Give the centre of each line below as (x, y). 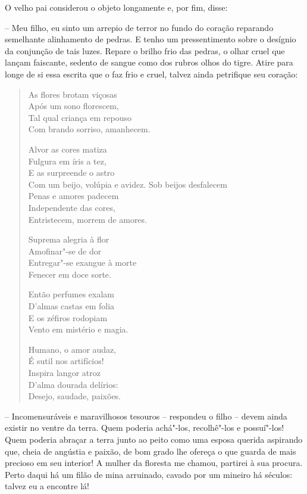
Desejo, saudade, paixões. (75, 396)
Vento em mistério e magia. (78, 329)
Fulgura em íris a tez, (67, 161)
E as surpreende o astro (71, 173)
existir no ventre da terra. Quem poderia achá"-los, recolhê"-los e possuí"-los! (145, 428)
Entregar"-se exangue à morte (82, 262)
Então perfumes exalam (71, 294)
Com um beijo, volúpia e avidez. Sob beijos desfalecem (128, 184)
